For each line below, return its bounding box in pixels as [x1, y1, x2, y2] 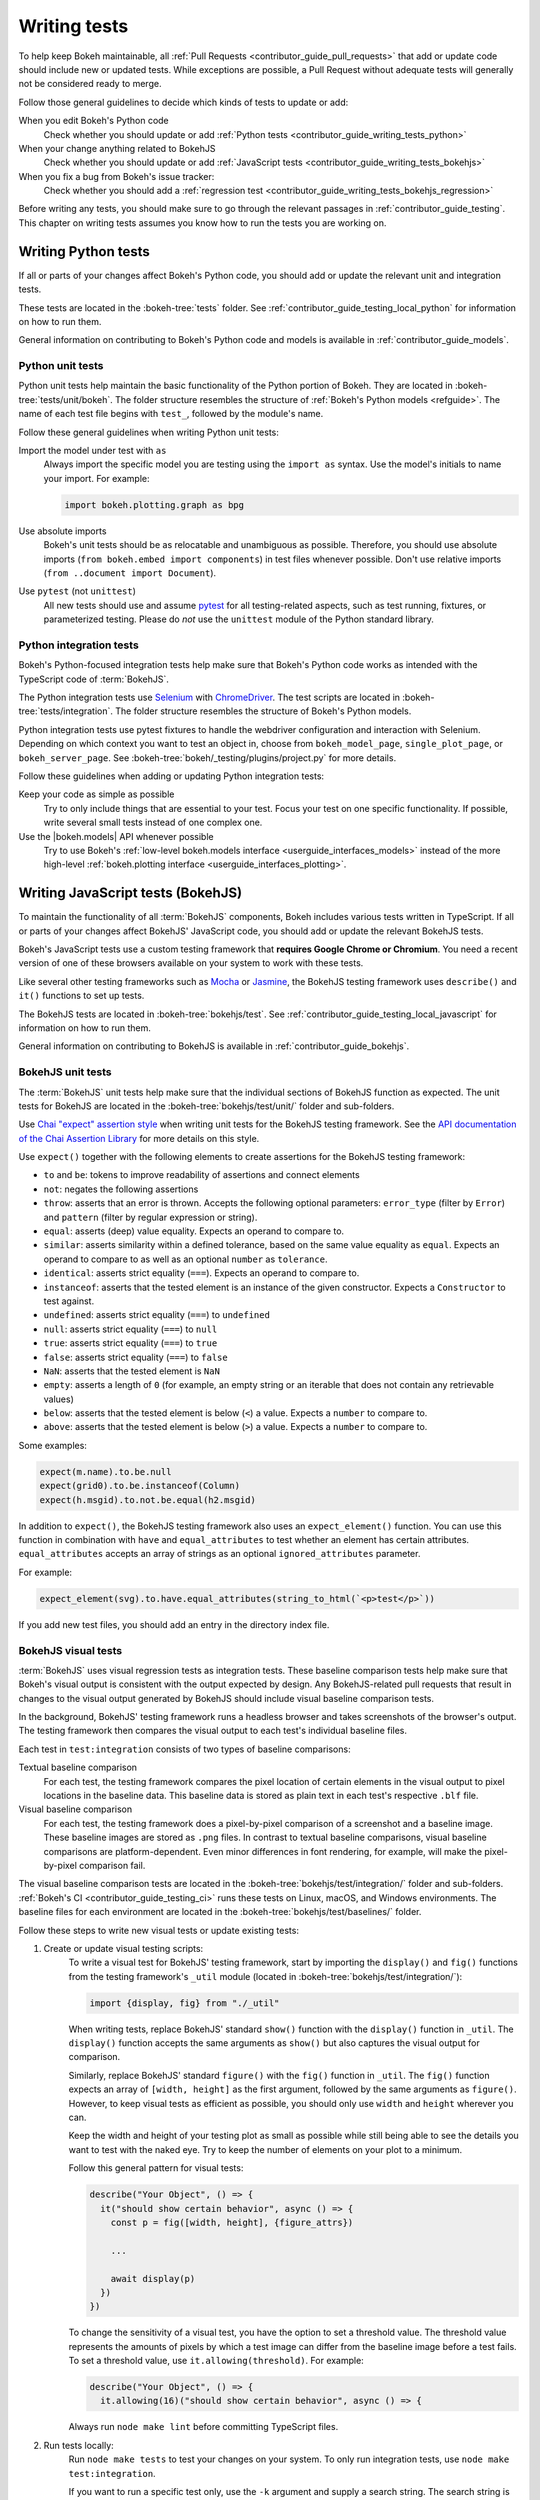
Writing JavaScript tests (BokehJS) [18, 885, 243, 902]
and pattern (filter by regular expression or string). [43, 1211, 258, 1223]
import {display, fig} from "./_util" [89, 1997, 280, 2009]
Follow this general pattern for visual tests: [68, 2162, 244, 2174]
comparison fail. [78, 1859, 146, 1871]
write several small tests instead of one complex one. [43, 816, 263, 829]
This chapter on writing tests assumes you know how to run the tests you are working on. [18, 216, 387, 229]
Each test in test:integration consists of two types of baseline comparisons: [18, 1743, 351, 1755]
